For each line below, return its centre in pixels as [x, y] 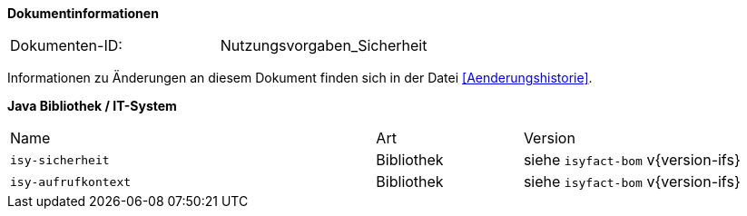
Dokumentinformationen [83, 13]
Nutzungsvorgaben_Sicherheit [324, 45]
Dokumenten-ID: [66, 45]
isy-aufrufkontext [71, 182]
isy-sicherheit [60, 160]
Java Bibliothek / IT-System [92, 106]
